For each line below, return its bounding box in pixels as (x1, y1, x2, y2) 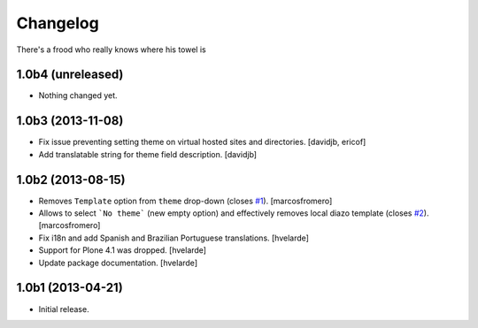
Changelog (16, 13, 99, 33)
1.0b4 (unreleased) (16, 67, 124, 82)
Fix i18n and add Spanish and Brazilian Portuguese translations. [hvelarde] (38, 233, 310, 243)
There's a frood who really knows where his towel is (16, 44, 207, 55)
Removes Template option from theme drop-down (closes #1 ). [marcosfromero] (38, 195, 333, 206)
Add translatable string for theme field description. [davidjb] (38, 149, 257, 159)
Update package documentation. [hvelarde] (38, 257, 198, 268)
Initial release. (38, 303, 89, 314)
